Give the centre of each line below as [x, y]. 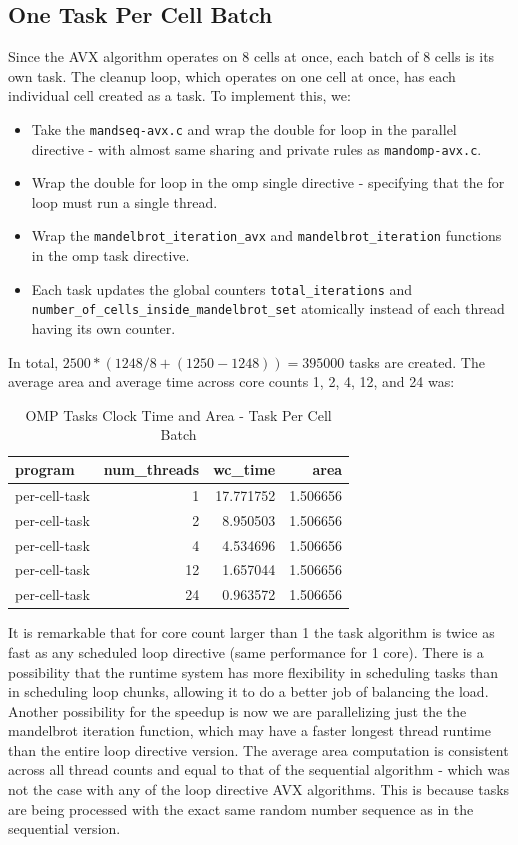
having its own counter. [103, 328]
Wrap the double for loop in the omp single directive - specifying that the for [268, 182]
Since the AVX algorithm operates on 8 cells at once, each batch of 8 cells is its [251, 56]
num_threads [151, 469]
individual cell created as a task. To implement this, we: [179, 95]
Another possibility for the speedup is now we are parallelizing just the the [237, 710]
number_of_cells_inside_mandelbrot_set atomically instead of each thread [268, 308]
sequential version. [64, 828]
